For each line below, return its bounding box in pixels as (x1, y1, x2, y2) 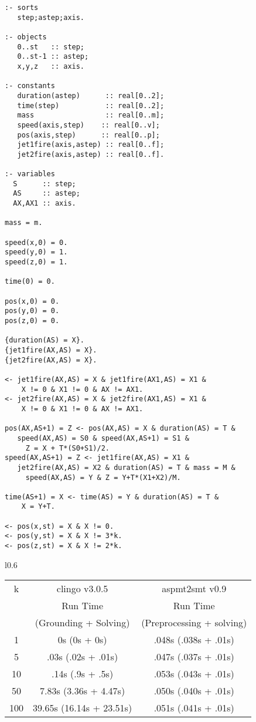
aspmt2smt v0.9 (162, 582, 227, 596)
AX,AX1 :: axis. (13, 199, 76, 208)
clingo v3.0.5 (56, 582, 108, 596)
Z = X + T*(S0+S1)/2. (25, 444, 110, 452)
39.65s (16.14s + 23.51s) (33, 701, 132, 715)
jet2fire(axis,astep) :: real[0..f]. (17, 150, 165, 159)
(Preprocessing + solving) (141, 616, 247, 630)
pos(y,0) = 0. (5, 307, 60, 315)
